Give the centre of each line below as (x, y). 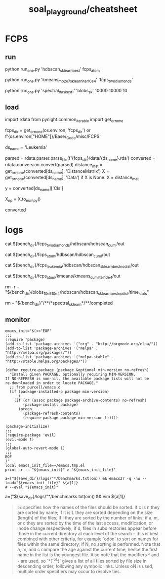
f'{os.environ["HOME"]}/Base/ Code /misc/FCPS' (53, 137)
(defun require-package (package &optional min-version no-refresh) (77, 370)
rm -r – (12, 287)
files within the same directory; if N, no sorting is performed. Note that (89, 544)
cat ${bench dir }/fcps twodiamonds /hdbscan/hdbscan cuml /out (65, 244)
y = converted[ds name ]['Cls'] (34, 189)
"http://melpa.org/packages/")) (38, 353)
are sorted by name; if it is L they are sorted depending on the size (85, 513)
